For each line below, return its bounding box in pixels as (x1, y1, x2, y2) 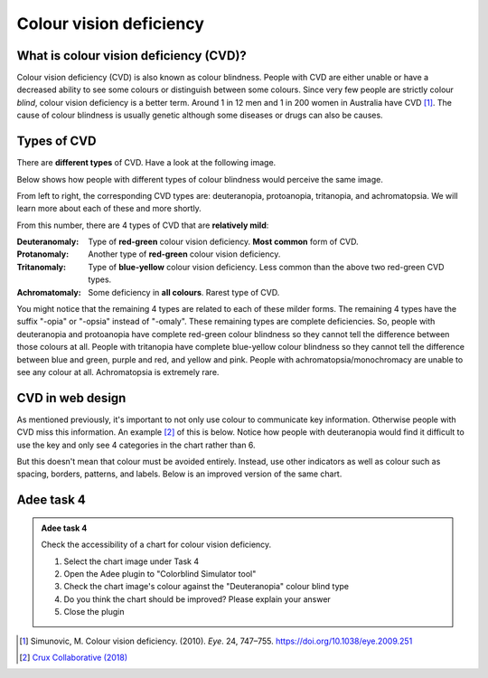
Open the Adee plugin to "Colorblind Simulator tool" (63, 569, 257, 579)
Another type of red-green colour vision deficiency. (88, 249, 281, 259)
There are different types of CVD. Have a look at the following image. (16, 157, 277, 168)
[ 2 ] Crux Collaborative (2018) (19, 652, 128, 663)
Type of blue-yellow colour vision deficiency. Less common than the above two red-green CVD (88, 261, 445, 272)
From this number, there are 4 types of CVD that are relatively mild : (16, 220, 269, 231)
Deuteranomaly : (16, 236, 80, 248)
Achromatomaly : (16, 287, 81, 297)
